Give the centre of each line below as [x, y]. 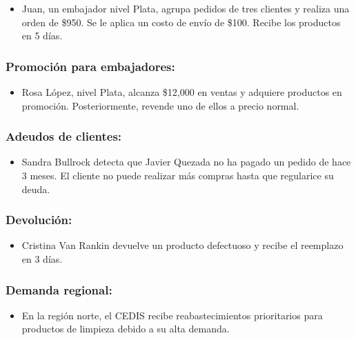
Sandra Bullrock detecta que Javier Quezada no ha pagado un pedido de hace [186, 162]
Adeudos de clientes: [64, 136]
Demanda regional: [59, 289]
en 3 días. [42, 259]
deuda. [36, 189]
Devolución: [39, 220]
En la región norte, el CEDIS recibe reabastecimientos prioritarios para [172, 315]
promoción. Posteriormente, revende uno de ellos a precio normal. [160, 105]
